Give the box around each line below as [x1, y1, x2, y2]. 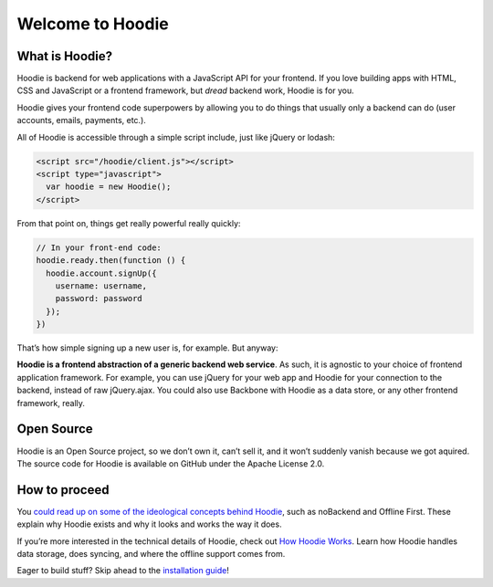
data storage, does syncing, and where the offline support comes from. [16, 549, 286, 560]
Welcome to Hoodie [16, 14, 169, 34]
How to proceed [16, 482, 110, 498]
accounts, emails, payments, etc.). [16, 115, 146, 126]
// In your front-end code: [36, 242, 162, 253]
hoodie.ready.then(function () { [36, 256, 186, 266]
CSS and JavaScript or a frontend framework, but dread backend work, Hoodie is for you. [16, 85, 355, 96]
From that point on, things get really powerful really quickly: [16, 217, 241, 228]
